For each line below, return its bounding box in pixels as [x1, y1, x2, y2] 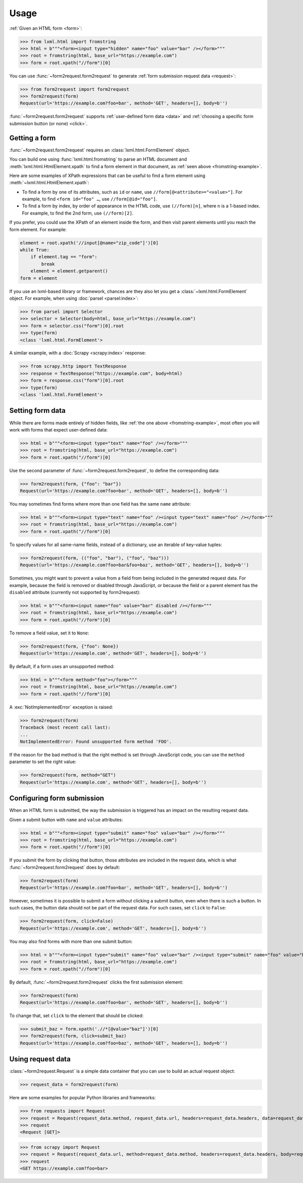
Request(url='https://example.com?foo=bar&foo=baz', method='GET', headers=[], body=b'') [20, 562, 249, 568]
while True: [20, 247, 50, 253]
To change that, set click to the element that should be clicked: [9, 1012, 144, 1018]
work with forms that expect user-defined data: [9, 426, 108, 433]
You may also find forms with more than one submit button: [9, 938, 133, 944]
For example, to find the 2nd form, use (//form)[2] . [22, 210, 134, 216]
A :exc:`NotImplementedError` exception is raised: [9, 704, 113, 710]
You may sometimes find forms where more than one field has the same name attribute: [9, 501, 191, 507]
